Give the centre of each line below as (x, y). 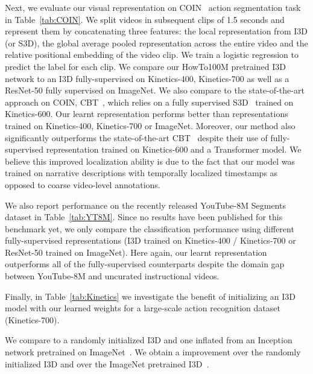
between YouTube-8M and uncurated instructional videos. (112, 276)
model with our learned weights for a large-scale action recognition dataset (143, 308)
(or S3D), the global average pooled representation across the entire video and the (156, 43)
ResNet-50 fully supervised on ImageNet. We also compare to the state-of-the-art (155, 90)
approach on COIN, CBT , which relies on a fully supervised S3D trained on (149, 102)
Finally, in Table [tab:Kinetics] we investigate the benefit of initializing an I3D (150, 296)
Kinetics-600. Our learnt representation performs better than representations (147, 114)
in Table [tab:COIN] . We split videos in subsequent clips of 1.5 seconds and (145, 19)
